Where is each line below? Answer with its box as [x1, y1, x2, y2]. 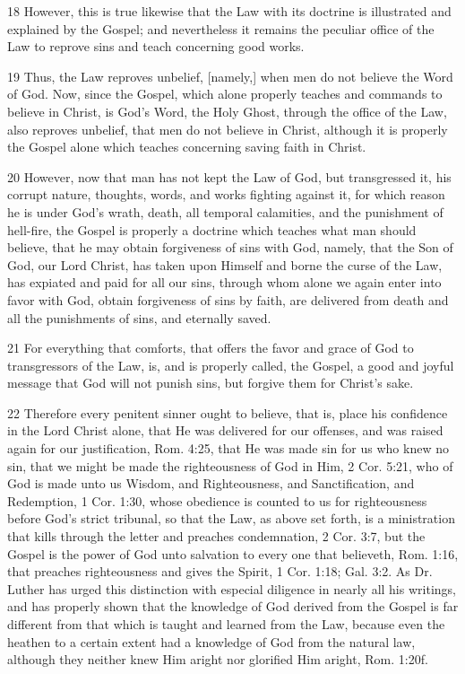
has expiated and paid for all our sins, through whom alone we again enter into [7, 273, 442, 292]
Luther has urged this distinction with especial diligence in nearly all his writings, [7, 579, 456, 598]
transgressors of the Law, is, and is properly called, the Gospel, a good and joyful [7, 355, 454, 374]
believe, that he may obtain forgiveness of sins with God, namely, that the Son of [7, 238, 453, 257]
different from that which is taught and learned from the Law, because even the [7, 615, 445, 633]
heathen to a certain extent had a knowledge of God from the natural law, [7, 632, 416, 651]
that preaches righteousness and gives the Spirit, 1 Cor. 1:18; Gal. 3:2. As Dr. [7, 562, 433, 581]
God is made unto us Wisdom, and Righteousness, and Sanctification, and [7, 474, 415, 493]
